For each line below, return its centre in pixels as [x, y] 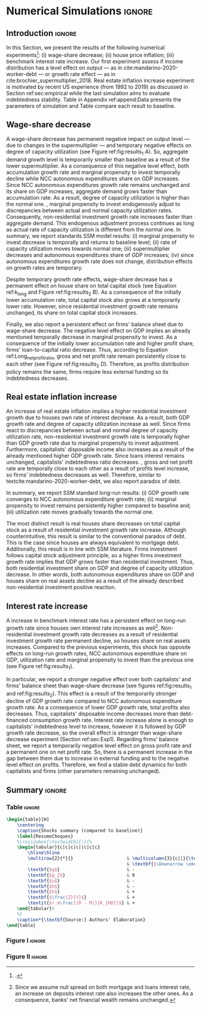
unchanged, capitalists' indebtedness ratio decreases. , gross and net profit [99, 462]
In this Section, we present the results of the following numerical [86, 47]
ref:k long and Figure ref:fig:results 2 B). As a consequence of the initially [94, 293]
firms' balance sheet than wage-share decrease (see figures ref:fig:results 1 [99, 686]
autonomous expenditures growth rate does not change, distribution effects [99, 261]
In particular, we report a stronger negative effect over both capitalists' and [99, 679]
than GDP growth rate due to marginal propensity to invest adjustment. [93, 443]
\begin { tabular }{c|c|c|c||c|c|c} [59, 847]
